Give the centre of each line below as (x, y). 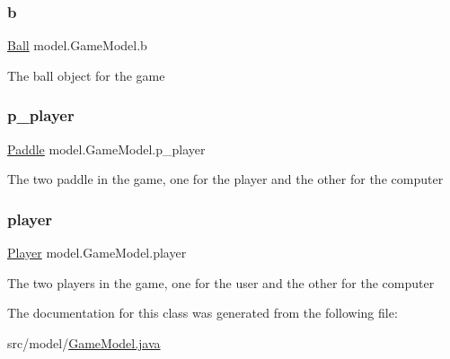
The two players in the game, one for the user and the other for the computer (221, 282)
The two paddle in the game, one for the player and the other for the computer (225, 179)
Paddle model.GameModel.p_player (106, 149)
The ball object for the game (86, 75)
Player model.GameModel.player (97, 253)
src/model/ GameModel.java (84, 342)
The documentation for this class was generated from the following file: (203, 313)
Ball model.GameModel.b (77, 45)
